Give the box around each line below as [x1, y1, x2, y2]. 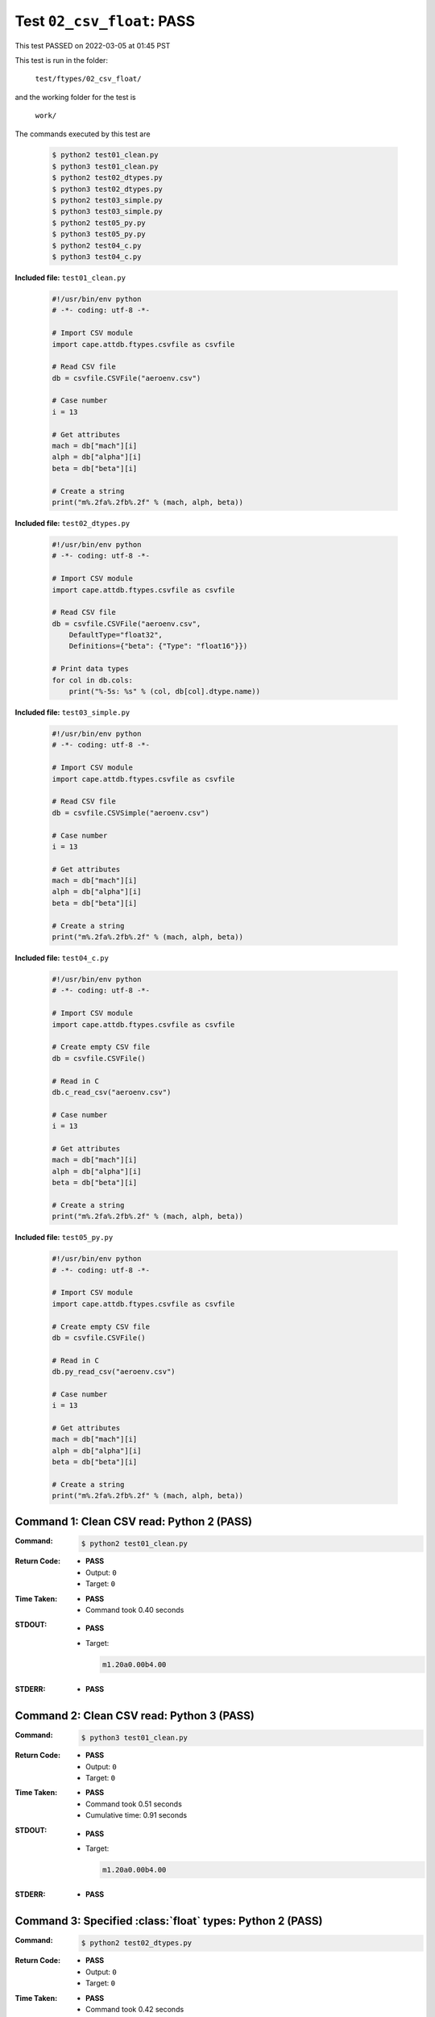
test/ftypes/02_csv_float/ [35, 74, 142, 84]
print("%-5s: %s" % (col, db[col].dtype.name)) [68, 687, 261, 696]
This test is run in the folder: [14, 55, 109, 65]
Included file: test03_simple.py [14, 708, 130, 717]
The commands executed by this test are [14, 129, 151, 139]
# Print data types [52, 664, 129, 674]
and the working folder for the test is [14, 92, 136, 102]
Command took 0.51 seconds [85, 1799, 183, 1809]
